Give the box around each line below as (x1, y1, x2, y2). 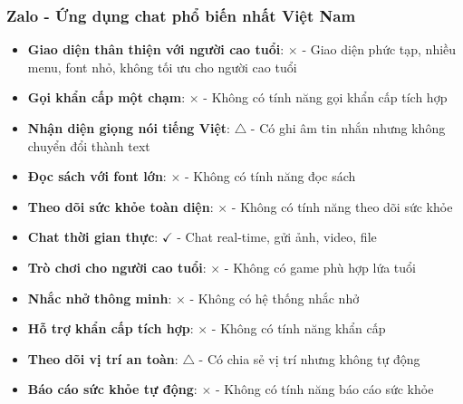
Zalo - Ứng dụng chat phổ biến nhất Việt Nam (6, 4, 356, 26)
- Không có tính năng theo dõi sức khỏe (231, 197, 453, 216)
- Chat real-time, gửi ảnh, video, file (177, 227, 377, 246)
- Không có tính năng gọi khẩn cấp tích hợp (203, 88, 448, 107)
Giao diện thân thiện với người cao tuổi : (27, 40, 285, 59)
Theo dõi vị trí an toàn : (27, 349, 178, 368)
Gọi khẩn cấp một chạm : (27, 88, 186, 107)
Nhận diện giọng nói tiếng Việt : (27, 119, 230, 137)
